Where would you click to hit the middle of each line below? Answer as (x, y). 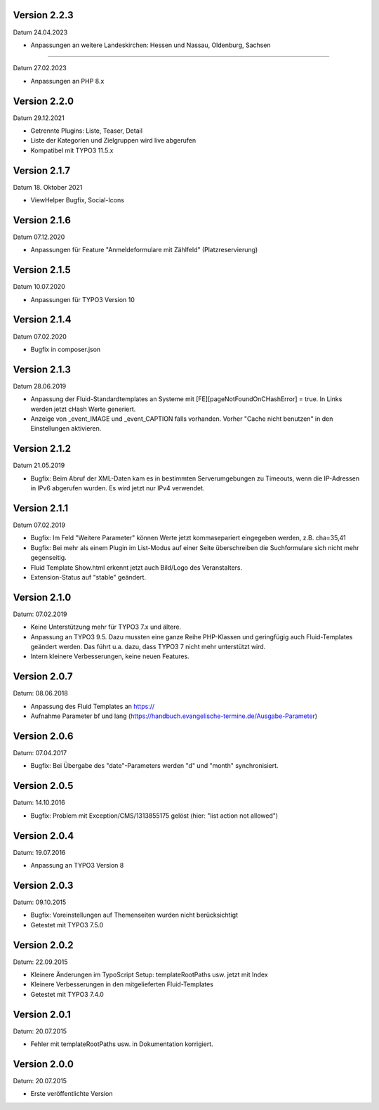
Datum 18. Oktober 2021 (48, 187)
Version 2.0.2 (43, 945)
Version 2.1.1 (41, 508)
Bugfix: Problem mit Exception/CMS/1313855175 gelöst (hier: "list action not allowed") (154, 816)
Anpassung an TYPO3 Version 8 (77, 866)
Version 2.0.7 (43, 677)
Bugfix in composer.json (66, 349)
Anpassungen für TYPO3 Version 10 (82, 299)
